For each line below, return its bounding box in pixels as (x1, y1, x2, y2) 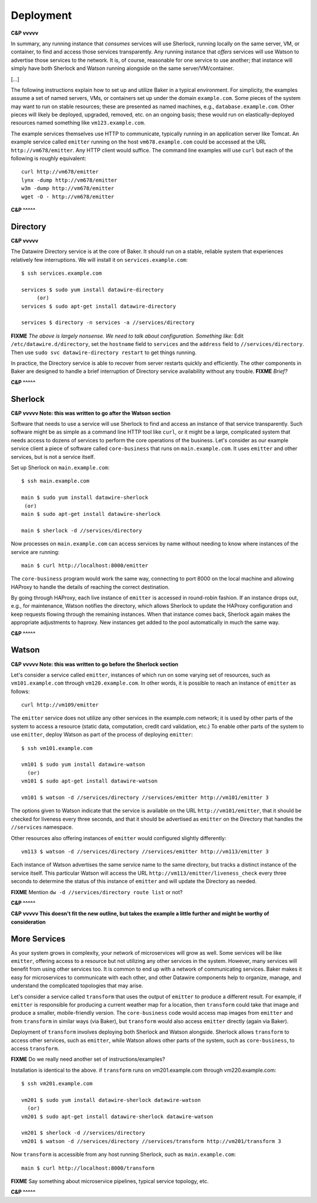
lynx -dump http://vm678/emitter (21, 176, 117, 184)
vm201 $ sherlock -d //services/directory (21, 1129, 146, 1137)
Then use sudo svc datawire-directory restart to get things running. (11, 349, 197, 356)
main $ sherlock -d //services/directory (21, 527, 142, 534)
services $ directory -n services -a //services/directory (21, 319, 195, 326)
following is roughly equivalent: (11, 155, 86, 162)
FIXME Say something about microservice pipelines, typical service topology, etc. (11, 1177, 209, 1185)
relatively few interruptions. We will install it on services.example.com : (11, 256, 188, 263)
